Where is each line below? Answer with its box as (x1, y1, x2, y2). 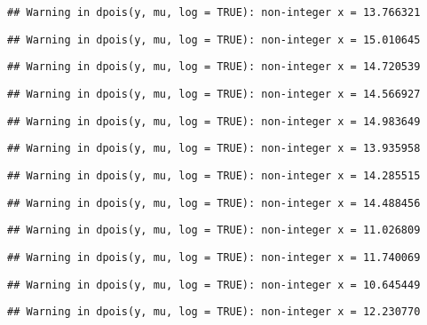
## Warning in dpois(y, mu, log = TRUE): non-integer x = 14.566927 (7, 87, 421, 100)
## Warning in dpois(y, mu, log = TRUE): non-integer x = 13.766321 (7, 6, 421, 19)
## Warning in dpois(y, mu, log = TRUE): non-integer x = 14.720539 (7, 60, 421, 74)
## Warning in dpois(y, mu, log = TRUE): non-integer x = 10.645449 (7, 278, 421, 291)
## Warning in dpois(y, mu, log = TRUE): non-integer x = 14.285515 (7, 169, 421, 182)
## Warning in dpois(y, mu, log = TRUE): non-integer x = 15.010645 (7, 33, 421, 46)
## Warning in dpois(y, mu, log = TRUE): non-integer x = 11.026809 (7, 224, 421, 237)
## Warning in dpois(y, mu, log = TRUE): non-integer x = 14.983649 (7, 115, 421, 128)
